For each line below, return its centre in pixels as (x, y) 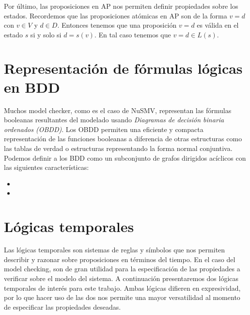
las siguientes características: (47, 167)
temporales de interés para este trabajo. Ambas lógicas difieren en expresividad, (122, 288)
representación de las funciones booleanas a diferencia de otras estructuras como (123, 139)
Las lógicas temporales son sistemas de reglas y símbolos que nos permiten (115, 250)
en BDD (32, 87)
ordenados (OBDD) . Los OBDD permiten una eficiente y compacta (104, 129)
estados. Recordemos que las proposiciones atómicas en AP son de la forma (116, 15)
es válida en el (218, 25)
